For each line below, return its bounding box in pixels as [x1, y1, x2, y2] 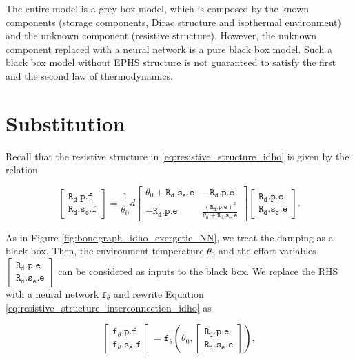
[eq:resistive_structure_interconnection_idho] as [6, 300, 212, 314]
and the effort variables [219, 243, 316, 258]
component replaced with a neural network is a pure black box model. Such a [6, 41, 332, 56]
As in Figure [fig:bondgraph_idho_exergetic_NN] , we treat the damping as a [6, 230, 334, 244]
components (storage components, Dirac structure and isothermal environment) [6, 14, 341, 29]
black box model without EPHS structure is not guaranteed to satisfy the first [6, 55, 336, 69]
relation [6, 162, 38, 177]
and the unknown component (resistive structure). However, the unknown [6, 28, 317, 43]
